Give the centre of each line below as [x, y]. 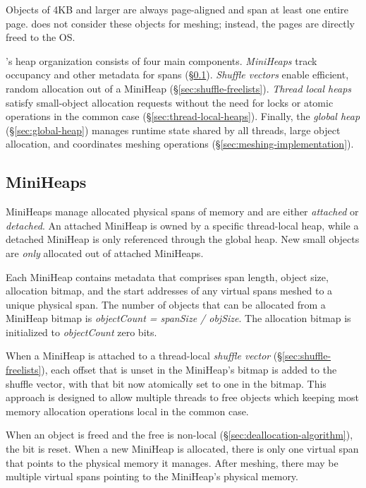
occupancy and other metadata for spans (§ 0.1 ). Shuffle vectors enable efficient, [177, 75]
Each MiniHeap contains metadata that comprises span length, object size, [167, 276]
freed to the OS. [41, 37]
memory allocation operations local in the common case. [127, 411]
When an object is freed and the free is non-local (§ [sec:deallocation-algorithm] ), [179, 435]
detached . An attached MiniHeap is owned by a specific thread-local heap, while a [182, 225]
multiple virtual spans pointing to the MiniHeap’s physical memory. [152, 476]
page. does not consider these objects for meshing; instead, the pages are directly [180, 23]
